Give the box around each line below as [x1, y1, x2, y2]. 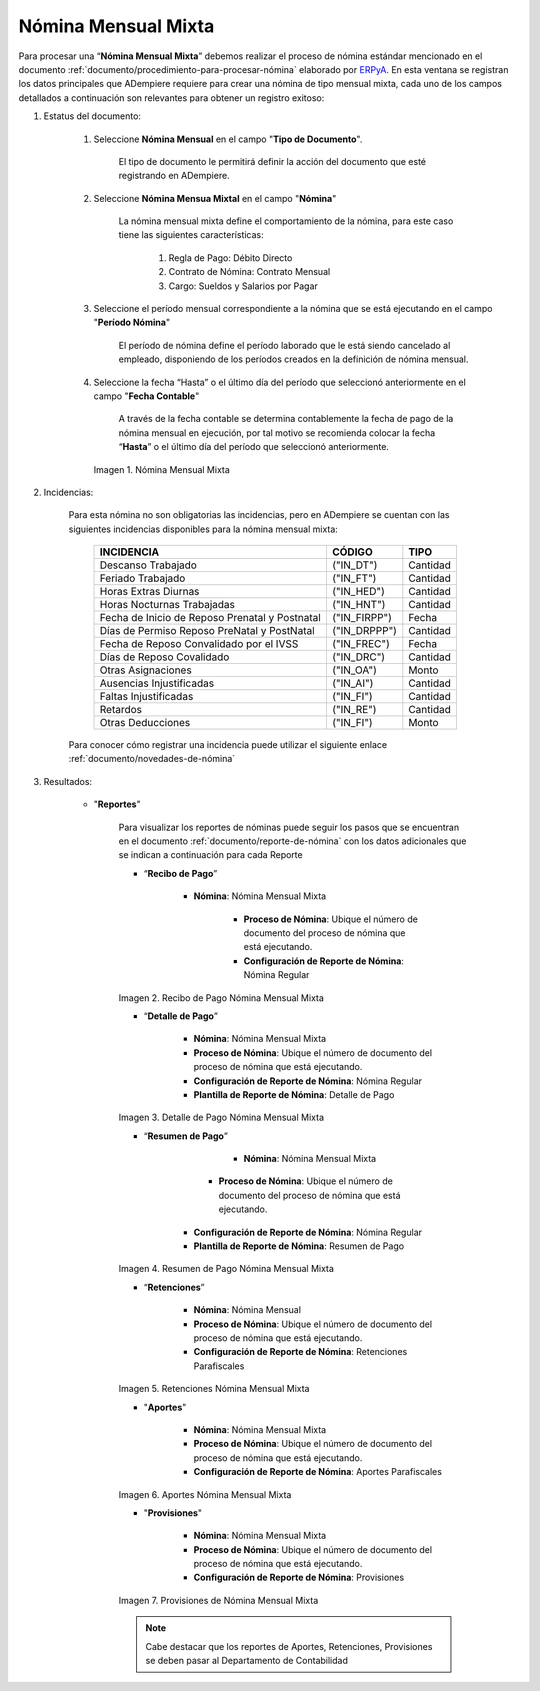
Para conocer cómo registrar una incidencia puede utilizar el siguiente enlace [68, 739, 388, 751]
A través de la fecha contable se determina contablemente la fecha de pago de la [118, 413, 454, 425]
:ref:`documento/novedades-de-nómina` [68, 753, 236, 765]
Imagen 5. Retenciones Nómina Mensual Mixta [118, 1383, 310, 1395]
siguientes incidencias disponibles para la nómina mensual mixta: [68, 523, 339, 535]
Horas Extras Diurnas [99, 585, 200, 599]
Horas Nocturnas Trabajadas [99, 598, 235, 612]
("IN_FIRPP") [331, 611, 392, 625]
